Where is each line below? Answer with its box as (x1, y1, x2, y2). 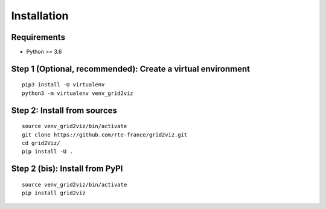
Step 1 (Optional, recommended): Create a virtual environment (11, 63, 251, 74)
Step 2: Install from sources (11, 105, 118, 115)
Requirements (11, 32, 66, 42)
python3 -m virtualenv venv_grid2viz (22, 89, 134, 97)
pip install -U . (22, 148, 73, 155)
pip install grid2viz (22, 190, 86, 196)
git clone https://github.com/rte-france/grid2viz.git (22, 131, 188, 138)
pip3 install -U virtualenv (22, 82, 105, 88)
